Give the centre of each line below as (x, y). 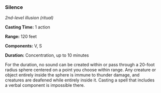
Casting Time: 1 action (28, 27)
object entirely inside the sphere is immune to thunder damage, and (72, 75)
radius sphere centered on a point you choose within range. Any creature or (80, 70)
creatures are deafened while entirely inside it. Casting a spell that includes (80, 80)
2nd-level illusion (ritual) (29, 18)
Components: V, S (23, 46)
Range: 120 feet (21, 37)
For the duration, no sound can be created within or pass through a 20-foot (80, 65)
